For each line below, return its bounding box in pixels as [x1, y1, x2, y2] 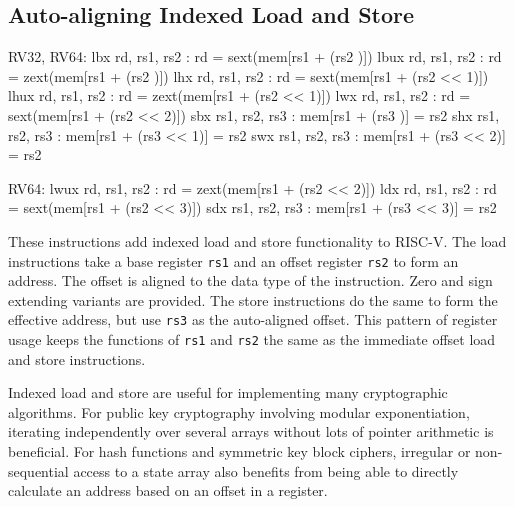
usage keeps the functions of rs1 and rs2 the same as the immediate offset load [8, 329, 496, 350]
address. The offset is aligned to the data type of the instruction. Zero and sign [8, 270, 493, 291]
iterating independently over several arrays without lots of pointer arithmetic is [8, 421, 494, 442]
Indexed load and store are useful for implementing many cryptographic [8, 382, 448, 403]
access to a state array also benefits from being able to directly [73, 460, 459, 481]
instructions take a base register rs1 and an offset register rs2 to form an [8, 250, 459, 271]
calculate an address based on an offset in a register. [8, 480, 328, 501]
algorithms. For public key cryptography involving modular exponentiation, [8, 401, 470, 422]
